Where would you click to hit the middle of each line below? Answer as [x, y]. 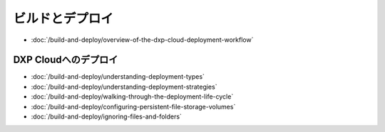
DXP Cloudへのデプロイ [66, 60]
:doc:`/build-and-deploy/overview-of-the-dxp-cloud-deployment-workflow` [142, 40]
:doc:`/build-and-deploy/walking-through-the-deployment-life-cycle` [132, 97]
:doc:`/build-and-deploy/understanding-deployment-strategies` [124, 87]
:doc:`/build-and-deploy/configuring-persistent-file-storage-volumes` [133, 106]
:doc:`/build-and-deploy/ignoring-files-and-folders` [106, 116]
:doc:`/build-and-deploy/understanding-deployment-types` [118, 77]
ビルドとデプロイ [63, 18]
